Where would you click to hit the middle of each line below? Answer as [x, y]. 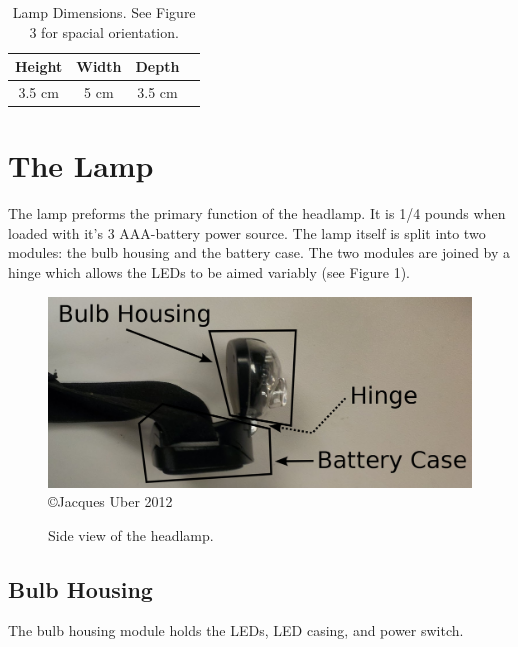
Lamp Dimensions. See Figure [104, 12]
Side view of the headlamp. [131, 534]
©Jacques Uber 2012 [110, 501]
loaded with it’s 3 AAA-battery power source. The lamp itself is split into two [247, 232]
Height [39, 66]
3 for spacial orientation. [104, 31]
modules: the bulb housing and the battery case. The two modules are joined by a [259, 252]
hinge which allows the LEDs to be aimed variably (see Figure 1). [209, 272]
